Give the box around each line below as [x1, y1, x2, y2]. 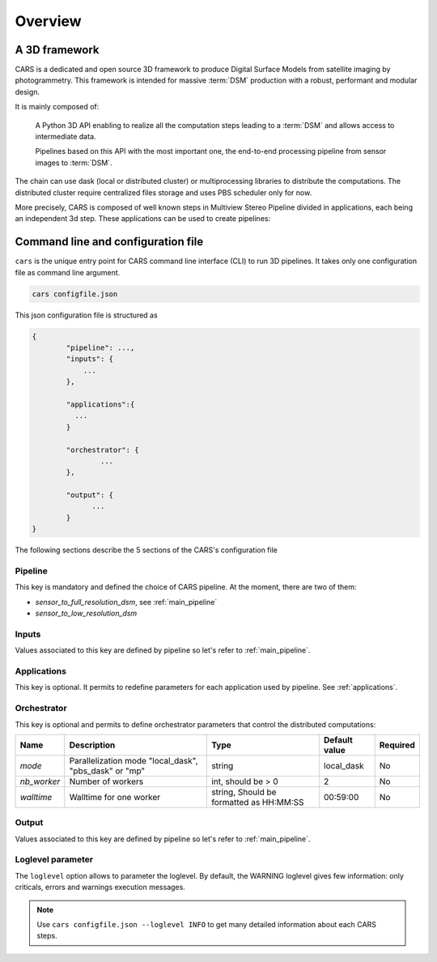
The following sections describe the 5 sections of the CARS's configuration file [15, 545, 278, 555]
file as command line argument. [15, 267, 121, 277]
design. [15, 87, 40, 96]
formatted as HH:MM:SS [211, 796, 304, 807]
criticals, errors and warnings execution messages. [15, 883, 185, 892]
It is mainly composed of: [15, 102, 100, 112]
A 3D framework [15, 43, 100, 57]
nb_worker [19, 776, 61, 787]
